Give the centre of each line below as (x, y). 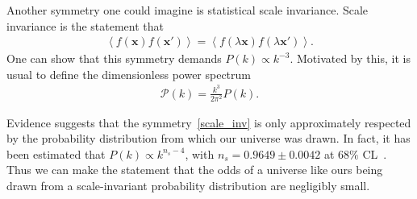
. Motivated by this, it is (350, 58)
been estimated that (56, 153)
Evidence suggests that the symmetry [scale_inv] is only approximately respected (209, 122)
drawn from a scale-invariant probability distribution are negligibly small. (188, 186)
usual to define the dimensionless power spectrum (129, 74)
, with (200, 153)
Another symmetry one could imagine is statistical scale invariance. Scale (188, 10)
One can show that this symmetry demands (114, 58)
